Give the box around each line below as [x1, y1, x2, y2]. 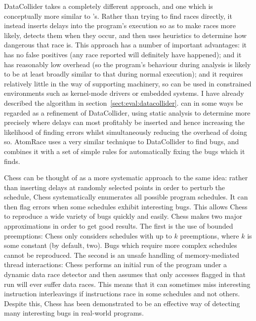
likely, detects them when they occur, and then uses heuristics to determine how [4, 30, 247, 40]
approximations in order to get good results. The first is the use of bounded [4, 221, 233, 231]
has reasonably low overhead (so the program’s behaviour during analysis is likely [4, 59, 251, 69]
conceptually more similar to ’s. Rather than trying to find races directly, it [4, 10, 232, 21]
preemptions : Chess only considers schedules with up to [4, 230, 172, 241]
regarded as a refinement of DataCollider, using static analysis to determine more [4, 107, 251, 118]
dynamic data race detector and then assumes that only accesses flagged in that [4, 269, 246, 280]
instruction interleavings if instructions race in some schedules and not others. [4, 288, 240, 299]
